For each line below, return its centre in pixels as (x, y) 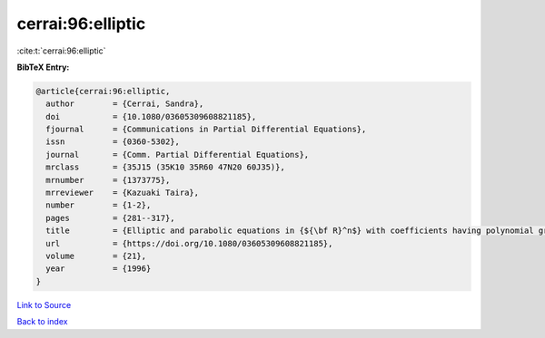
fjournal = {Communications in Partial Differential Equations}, (206, 130)
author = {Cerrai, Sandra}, (125, 104)
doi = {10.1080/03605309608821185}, (151, 116)
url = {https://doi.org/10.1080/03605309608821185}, (189, 243)
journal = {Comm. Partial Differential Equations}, (178, 155)
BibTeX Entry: (43, 67)
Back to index (42, 322)
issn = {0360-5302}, (113, 142)
